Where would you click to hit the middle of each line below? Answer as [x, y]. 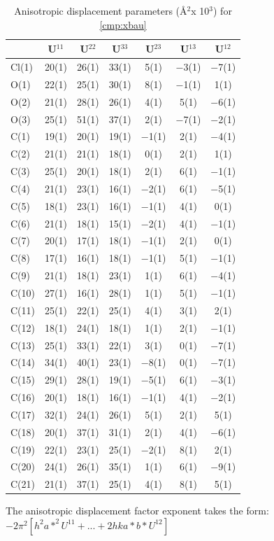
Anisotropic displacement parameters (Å [101, 10]
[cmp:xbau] [123, 24]
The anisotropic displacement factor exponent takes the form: [137, 511]
